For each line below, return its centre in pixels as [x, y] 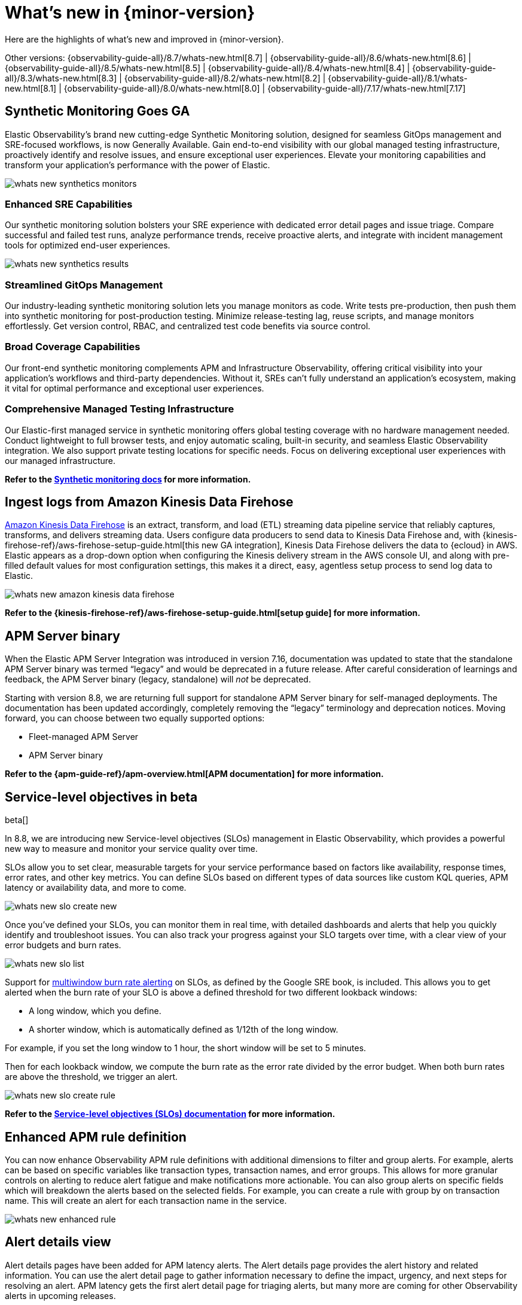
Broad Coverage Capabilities [73, 347]
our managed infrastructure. [60, 460]
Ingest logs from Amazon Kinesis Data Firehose [149, 502]
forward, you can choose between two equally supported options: [135, 718]
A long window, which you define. [95, 1011]
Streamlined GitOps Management [84, 285]
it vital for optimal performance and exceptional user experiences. [135, 388]
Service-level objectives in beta [101, 797]
